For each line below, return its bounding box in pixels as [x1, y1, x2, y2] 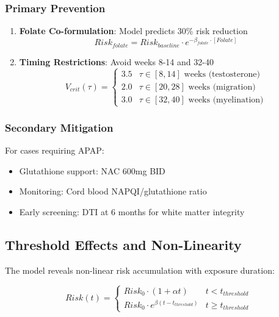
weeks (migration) [188, 82, 256, 91]
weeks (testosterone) [184, 69, 260, 79]
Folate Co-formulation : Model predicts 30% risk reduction [19, 24, 248, 37]
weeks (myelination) [188, 95, 264, 104]
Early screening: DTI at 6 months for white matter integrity [19, 205, 245, 218]
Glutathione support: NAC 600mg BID [19, 164, 165, 177]
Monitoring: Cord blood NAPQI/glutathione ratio [19, 185, 207, 198]
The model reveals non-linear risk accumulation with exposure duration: [5, 263, 275, 276]
